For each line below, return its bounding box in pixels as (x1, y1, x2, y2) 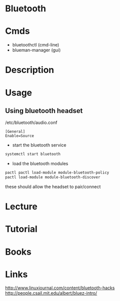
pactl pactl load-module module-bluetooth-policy (5, 170, 110, 175)
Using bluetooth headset (5, 107, 83, 115)
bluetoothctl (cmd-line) (12, 42, 59, 48)
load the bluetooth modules (12, 161, 68, 167)
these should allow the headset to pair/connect (5, 184, 101, 189)
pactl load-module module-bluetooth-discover (5, 175, 100, 180)
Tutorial (5, 224, 38, 235)
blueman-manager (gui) (12, 47, 61, 53)
